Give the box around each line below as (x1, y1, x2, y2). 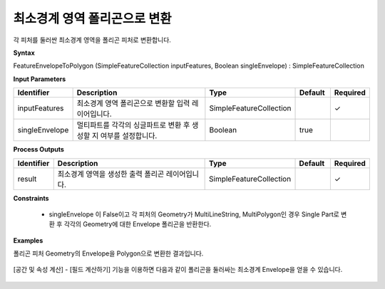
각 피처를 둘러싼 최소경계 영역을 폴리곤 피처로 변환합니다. (13, 36, 171, 44)
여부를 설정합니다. (100, 131, 158, 141)
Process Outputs (13, 145, 64, 154)
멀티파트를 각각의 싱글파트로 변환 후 (76, 120, 190, 130)
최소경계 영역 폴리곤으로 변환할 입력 (76, 98, 190, 108)
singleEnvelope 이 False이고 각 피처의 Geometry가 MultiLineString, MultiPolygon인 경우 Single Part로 (48, 210, 340, 219)
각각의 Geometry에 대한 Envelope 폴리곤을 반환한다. (63, 220, 212, 228)
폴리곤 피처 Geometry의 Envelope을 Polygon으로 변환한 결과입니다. (13, 249, 204, 258)
